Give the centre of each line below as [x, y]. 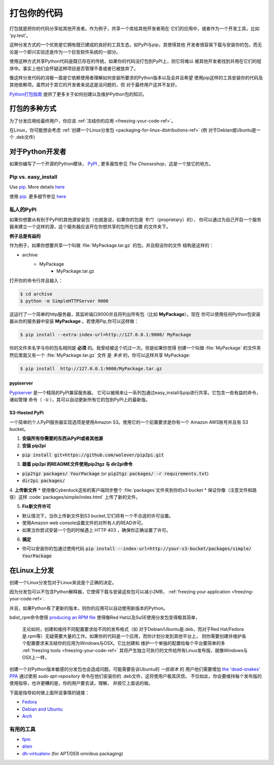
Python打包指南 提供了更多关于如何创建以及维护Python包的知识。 [78, 94]
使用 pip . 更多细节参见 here [38, 196]
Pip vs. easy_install [33, 177]
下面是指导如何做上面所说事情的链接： [49, 692]
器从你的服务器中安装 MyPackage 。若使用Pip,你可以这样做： [74, 321]
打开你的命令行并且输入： [36, 280]
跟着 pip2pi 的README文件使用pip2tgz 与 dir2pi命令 [77, 464]
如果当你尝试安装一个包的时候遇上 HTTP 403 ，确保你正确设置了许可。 [96, 530]
